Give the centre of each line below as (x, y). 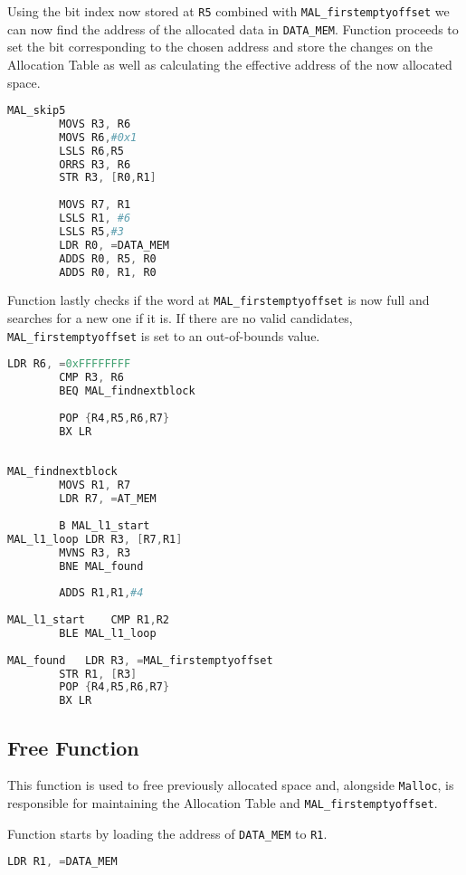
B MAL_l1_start (105, 525)
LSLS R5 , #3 (91, 231)
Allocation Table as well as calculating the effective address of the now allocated (230, 64)
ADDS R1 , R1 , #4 (101, 593)
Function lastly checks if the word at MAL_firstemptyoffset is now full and (219, 300)
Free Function (73, 747)
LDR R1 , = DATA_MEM (62, 862)
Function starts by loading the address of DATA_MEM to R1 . (167, 833)
